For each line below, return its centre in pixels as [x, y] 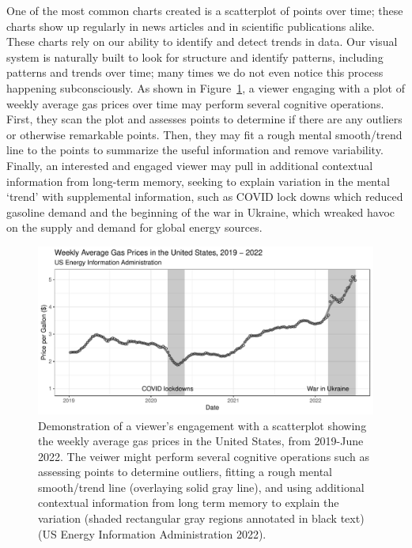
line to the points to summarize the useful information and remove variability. [195, 150]
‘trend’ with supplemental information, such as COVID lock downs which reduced [205, 197]
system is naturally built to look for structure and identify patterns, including [195, 57]
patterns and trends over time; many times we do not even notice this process [195, 72]
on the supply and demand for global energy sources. [134, 227]
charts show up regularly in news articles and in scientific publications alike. [191, 26]
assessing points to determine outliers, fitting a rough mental [185, 472]
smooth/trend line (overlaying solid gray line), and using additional [201, 487]
